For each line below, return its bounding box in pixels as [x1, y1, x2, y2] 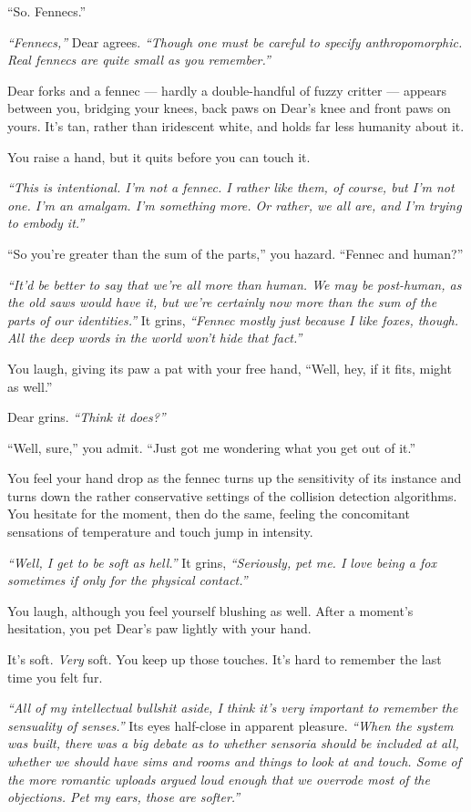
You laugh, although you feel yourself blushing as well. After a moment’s [7, 601, 414, 620]
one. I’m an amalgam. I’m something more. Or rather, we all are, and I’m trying [7, 195, 462, 214]
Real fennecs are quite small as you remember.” [7, 50, 271, 69]
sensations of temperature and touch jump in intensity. [7, 522, 313, 541]
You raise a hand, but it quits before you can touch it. [7, 147, 311, 166]
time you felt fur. [7, 667, 103, 686]
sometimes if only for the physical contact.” [7, 570, 248, 590]
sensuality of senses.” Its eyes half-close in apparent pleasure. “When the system [7, 715, 454, 735]
